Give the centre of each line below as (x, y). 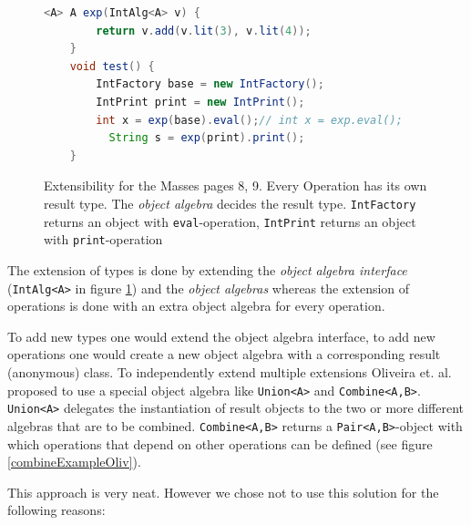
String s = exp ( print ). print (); (207, 138)
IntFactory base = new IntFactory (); (210, 84)
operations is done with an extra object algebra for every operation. (196, 306)
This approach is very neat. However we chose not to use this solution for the (223, 492)
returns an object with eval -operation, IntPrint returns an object (230, 221)
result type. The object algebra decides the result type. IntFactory (230, 203)
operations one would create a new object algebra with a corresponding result (224, 354)
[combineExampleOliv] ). (74, 462)
